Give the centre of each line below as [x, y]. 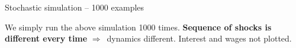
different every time [46, 38]
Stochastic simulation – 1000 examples [75, 7]
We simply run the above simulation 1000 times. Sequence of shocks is [138, 27]
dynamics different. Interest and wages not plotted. [199, 38]
